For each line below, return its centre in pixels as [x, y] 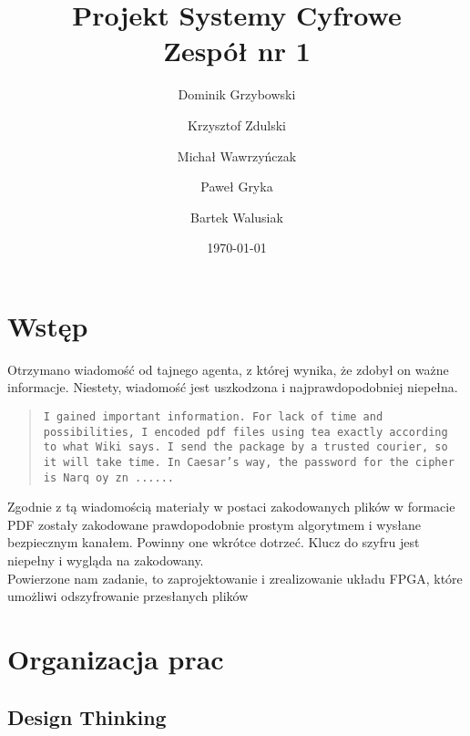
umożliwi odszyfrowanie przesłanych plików [128, 596]
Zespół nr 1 [237, 51]
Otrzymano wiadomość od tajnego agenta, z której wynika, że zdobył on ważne [228, 369]
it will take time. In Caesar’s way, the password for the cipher [249, 462]
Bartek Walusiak [237, 217]
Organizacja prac [116, 659]
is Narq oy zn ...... [108, 477]
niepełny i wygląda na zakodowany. [106, 560]
